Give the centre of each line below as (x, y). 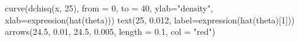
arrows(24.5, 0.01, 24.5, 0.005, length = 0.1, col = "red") (110, 31)
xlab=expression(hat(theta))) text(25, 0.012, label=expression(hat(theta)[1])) (150, 19)
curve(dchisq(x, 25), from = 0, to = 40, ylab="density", (109, 8)
